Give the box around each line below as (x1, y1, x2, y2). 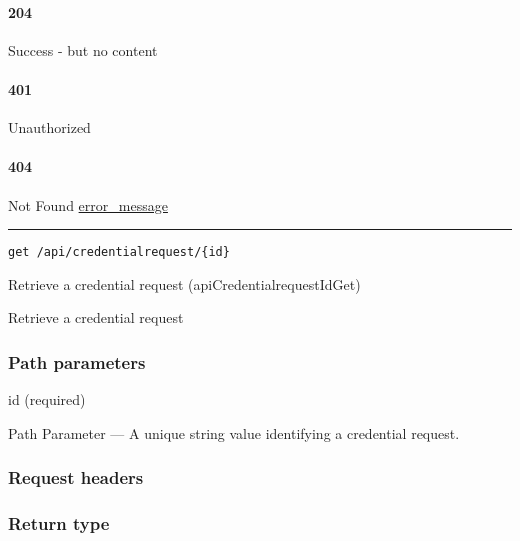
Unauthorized (8, 117, 91, 138)
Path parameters (8, 349, 146, 374)
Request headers (8, 465, 144, 490)
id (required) (8, 389, 86, 410)
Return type (8, 511, 110, 536)
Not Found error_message (8, 194, 168, 215)
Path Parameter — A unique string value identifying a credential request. (8, 422, 460, 443)
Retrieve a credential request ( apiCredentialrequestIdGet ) (8, 273, 361, 294)
